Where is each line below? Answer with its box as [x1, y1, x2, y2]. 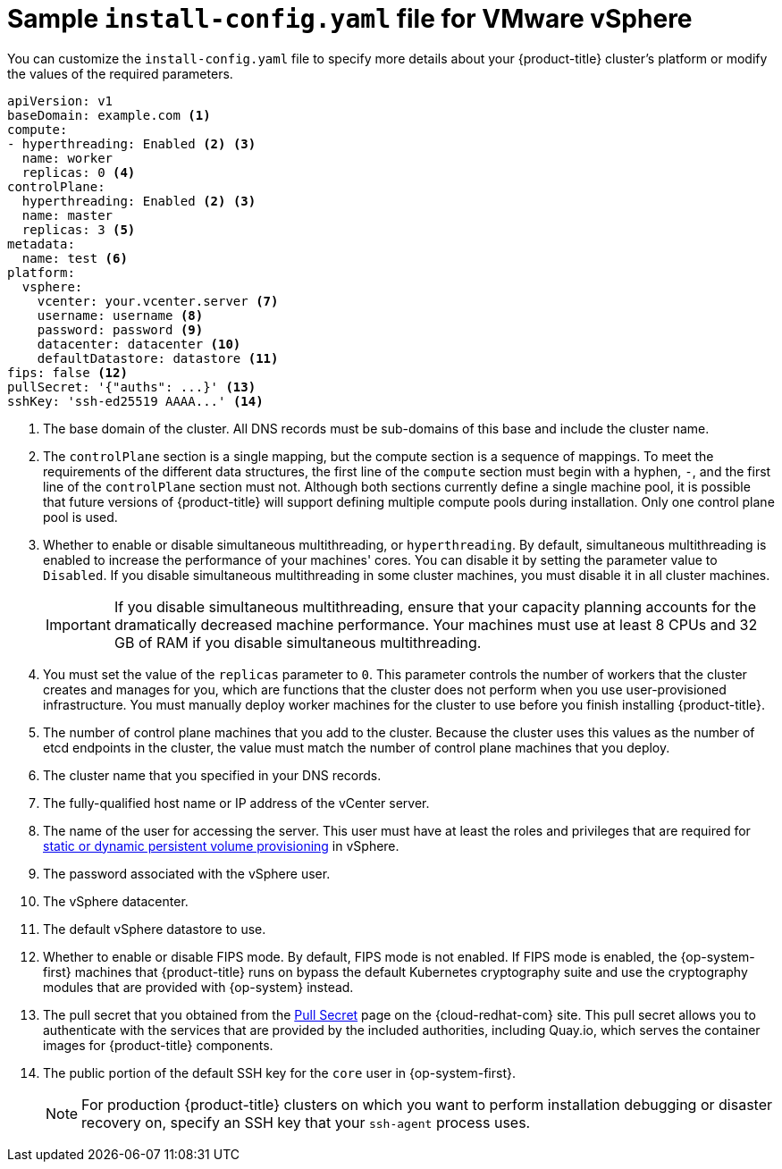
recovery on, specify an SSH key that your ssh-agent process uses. [81, 1113, 531, 1131]
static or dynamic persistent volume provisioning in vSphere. [43, 837, 399, 854]
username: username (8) [37, 307, 204, 323]
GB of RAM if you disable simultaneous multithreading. [114, 633, 482, 652]
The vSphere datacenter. [43, 893, 189, 909]
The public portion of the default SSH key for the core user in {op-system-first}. [43, 1064, 516, 1081]
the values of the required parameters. [7, 65, 233, 81]
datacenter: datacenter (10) [37, 336, 241, 351]
